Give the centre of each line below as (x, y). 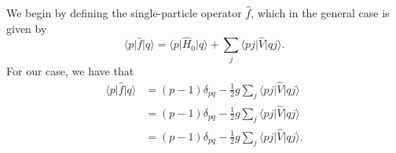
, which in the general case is (320, 13)
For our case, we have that (70, 70)
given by (27, 28)
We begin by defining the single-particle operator (124, 13)
